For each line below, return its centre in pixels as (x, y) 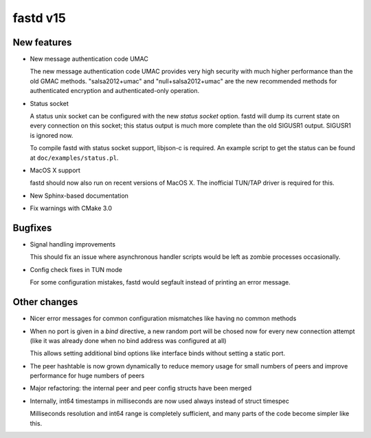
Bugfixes (32, 228)
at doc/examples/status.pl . (74, 158)
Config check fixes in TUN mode (76, 269)
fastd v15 (40, 18)
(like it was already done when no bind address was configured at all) (128, 340)
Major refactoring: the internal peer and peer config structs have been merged (141, 388)
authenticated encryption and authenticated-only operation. (114, 91)
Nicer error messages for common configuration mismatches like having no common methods (163, 319)
